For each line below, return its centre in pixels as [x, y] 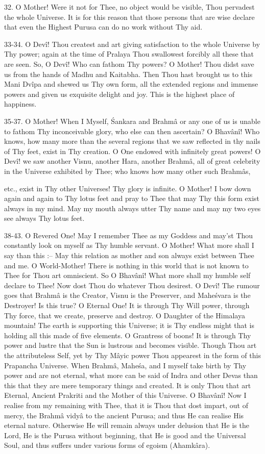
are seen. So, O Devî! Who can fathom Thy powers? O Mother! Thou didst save [129, 64]
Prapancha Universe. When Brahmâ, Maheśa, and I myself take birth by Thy [125, 365]
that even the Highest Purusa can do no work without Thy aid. [103, 27]
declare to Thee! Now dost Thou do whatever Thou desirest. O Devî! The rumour [132, 285]
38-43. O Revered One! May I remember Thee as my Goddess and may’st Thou [129, 235]
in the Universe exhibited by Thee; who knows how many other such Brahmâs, [127, 171]
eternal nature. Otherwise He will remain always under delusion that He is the [127, 425]
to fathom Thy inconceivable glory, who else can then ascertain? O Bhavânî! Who [132, 131]
